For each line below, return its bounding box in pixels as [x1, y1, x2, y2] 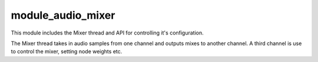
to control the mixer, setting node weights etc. [11, 48, 122, 55]
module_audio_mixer [11, 9, 115, 22]
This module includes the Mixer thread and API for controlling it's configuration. [11, 29, 204, 36]
